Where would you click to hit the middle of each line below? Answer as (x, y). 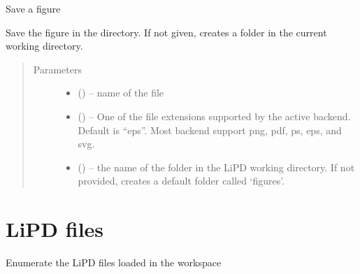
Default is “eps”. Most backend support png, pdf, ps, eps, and (210, 130)
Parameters (57, 69)
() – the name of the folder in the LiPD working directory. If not (216, 167)
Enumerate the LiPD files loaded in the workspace (114, 262)
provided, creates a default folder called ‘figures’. (181, 181)
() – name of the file (121, 93)
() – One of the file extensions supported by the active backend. (214, 116)
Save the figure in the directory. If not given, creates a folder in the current (166, 32)
